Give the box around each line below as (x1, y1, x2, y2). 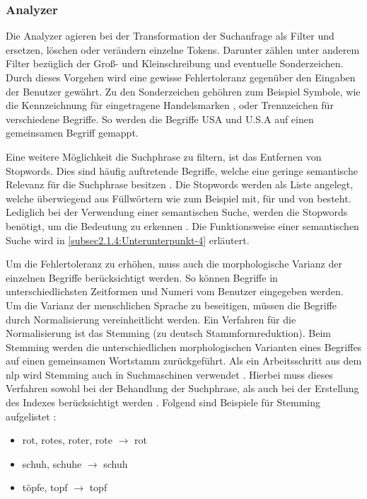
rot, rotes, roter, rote (22, 432, 112, 447)
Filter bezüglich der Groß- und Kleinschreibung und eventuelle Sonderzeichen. (6, 56, 344, 71)
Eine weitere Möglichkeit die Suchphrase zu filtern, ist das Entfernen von (6, 149, 322, 164)
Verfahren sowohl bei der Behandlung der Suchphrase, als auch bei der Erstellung (6, 381, 359, 396)
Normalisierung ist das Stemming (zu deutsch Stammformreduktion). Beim (6, 326, 331, 340)
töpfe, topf (22, 480, 68, 495)
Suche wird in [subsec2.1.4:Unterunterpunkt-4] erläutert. (6, 232, 250, 247)
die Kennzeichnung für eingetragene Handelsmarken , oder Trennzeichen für (6, 98, 334, 113)
